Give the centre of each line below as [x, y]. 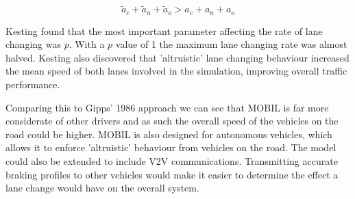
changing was [33, 44]
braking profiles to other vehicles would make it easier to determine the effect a [172, 174]
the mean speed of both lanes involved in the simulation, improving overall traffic [176, 71]
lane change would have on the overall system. [102, 188]
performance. [33, 84]
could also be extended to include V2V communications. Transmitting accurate [172, 161]
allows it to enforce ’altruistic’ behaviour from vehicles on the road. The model [171, 147]
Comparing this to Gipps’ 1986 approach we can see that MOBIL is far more [167, 107]
